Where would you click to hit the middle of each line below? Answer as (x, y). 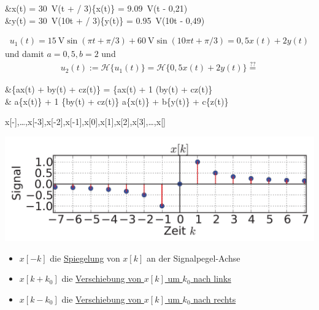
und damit (25, 54)
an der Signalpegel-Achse (193, 258)
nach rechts (215, 299)
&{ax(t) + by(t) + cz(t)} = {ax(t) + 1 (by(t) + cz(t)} (109, 89)
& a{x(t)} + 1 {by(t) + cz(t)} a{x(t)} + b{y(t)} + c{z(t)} (117, 101)
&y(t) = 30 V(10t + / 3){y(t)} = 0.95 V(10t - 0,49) (105, 20)
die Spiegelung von (85, 258)
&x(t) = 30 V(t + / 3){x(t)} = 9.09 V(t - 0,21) (96, 8)
